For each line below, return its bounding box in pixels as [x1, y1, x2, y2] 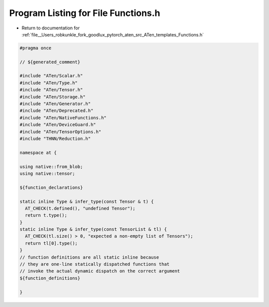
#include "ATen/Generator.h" [19, 101, 91, 107]
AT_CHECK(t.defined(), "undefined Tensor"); [25, 205, 135, 211]
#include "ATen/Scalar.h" [19, 73, 83, 79]
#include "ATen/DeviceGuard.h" [19, 122, 97, 128]
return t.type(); [25, 212, 67, 218]
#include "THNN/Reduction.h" [19, 136, 91, 142]
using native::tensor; [19, 170, 75, 176]
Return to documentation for [21, 25, 80, 31]
